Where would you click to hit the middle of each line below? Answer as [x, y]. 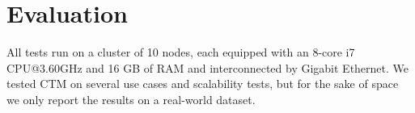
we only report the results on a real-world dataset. [131, 99]
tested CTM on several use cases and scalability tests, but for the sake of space [203, 84]
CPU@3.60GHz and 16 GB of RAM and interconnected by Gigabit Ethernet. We [208, 67]
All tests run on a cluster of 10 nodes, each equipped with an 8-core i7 [181, 52]
